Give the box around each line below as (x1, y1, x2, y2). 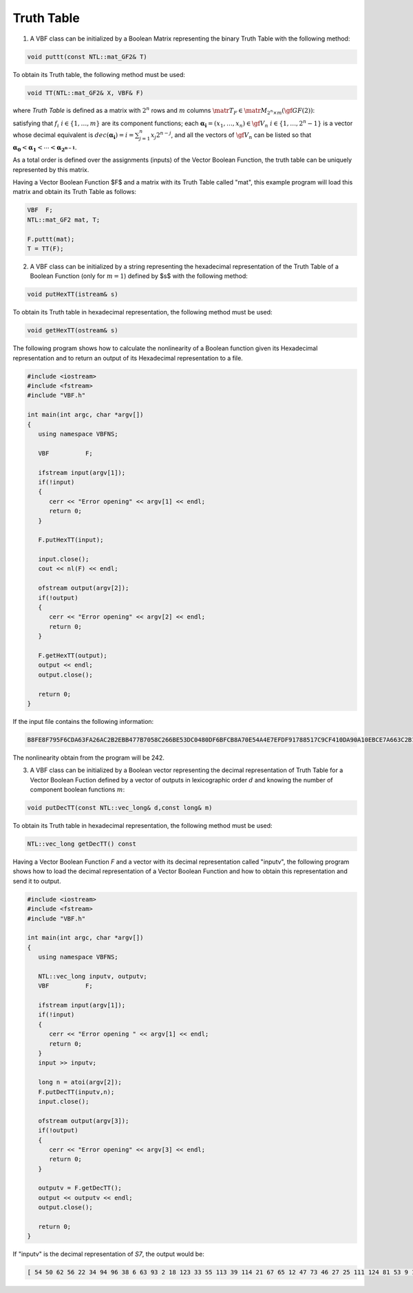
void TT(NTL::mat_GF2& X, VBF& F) (27, 89, 144, 96)
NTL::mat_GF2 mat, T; (27, 215, 100, 224)
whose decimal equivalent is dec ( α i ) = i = (12, 131, 134, 140)
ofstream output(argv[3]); (38, 1117, 129, 1124)
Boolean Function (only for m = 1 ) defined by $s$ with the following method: (30, 272, 248, 280)
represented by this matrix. (12, 165, 89, 173)
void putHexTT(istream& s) (27, 290, 118, 299)
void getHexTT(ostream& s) (27, 327, 118, 334)
